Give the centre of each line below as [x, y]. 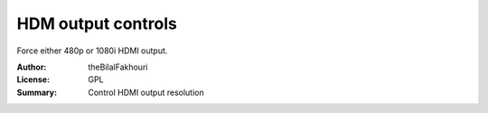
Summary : [37, 92]
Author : [32, 67]
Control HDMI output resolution [146, 92]
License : [33, 80]
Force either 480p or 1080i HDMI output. [92, 51]
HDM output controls [97, 24]
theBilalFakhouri [118, 67]
